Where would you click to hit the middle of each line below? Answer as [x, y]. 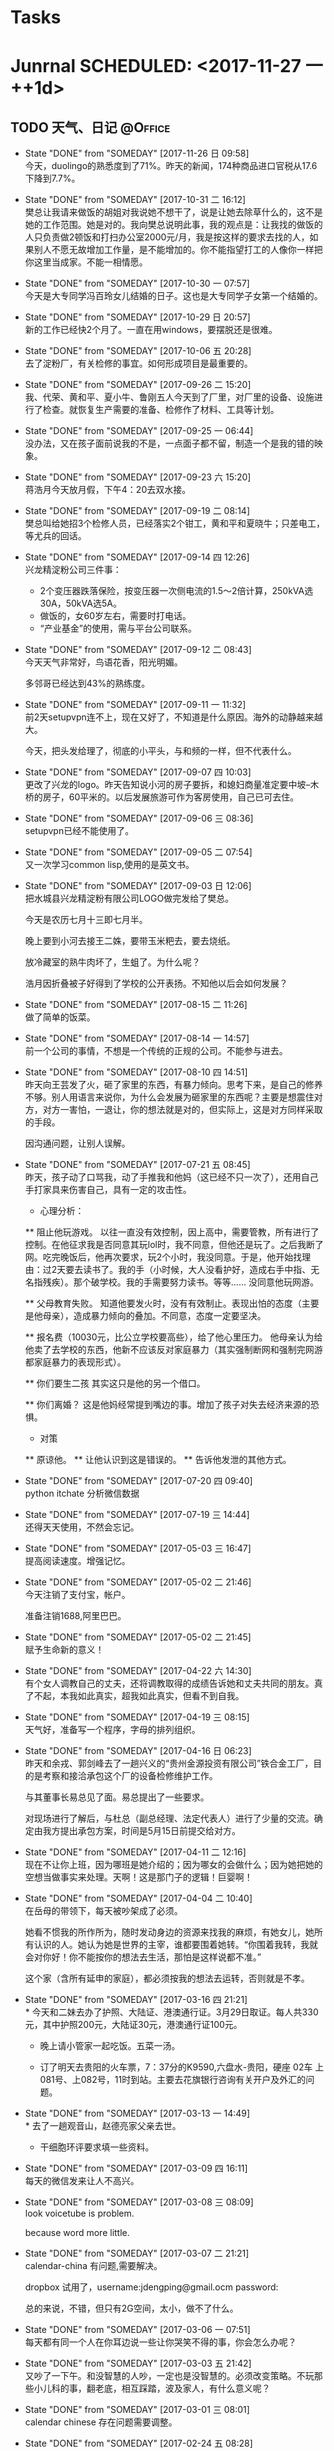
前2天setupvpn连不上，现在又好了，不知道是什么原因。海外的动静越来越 [173, 717]
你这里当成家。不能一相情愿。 [86, 262]
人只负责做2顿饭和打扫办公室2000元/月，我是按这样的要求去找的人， [167, 237]
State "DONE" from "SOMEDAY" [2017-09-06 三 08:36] [139, 818]
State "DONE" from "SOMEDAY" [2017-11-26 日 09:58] [137, 153]
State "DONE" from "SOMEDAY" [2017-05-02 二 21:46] [138, 1582]
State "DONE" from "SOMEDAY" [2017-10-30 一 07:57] [137, 283]
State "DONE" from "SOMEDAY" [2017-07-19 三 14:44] [137, 1515]
